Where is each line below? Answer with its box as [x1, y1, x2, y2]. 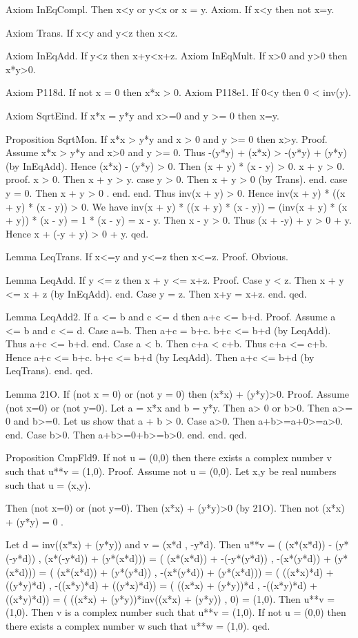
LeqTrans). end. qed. [6, 363, 93, 378]
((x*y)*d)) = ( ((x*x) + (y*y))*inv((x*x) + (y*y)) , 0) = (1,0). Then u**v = [6, 591, 335, 606]
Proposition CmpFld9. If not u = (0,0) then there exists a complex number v [6, 450, 332, 465]
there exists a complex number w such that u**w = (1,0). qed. [6, 618, 270, 632]
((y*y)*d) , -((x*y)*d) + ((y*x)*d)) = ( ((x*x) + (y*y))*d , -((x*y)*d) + [6, 578, 317, 592]
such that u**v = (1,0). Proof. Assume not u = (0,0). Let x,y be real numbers [6, 464, 337, 478]
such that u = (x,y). [6, 477, 91, 492]
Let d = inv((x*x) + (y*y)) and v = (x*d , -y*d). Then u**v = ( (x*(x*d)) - [6, 537, 332, 552]
